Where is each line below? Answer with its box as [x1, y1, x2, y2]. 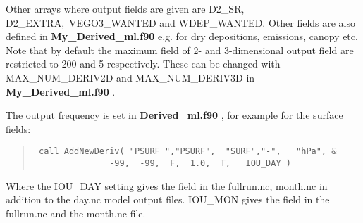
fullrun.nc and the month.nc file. [6, 205, 146, 220]
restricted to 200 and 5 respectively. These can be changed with [6, 56, 281, 71]
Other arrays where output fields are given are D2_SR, [6, 1, 245, 15]
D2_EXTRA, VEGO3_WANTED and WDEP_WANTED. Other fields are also [6, 15, 356, 30]
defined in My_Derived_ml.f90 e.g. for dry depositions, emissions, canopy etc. [6, 29, 358, 44]
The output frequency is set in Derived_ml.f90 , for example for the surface [6, 108, 343, 122]
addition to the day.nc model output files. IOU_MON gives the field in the [6, 192, 330, 207]
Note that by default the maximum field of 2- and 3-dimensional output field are [6, 42, 354, 57]
